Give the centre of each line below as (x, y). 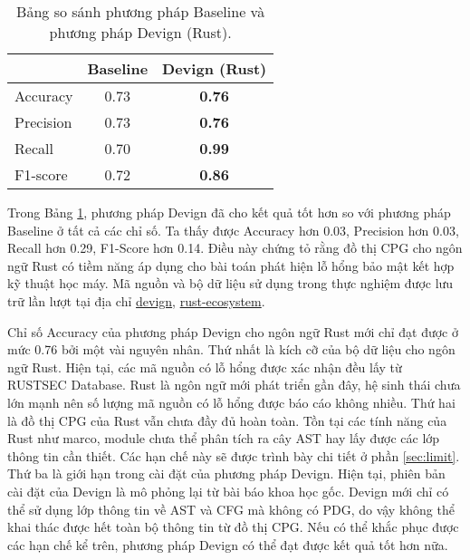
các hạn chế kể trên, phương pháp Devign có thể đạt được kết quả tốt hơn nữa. (228, 544)
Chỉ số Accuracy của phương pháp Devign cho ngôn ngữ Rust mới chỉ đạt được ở (233, 331)
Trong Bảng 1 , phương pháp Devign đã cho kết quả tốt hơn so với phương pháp (229, 212)
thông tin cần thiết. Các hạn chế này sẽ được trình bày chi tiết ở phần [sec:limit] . (234, 455)
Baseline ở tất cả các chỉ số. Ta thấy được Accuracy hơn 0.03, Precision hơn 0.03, (233, 230)
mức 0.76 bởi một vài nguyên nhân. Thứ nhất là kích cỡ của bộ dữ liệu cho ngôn (231, 349)
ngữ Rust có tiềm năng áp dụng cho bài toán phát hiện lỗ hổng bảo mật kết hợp (231, 265)
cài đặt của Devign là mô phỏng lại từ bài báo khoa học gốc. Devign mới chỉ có (228, 491)
